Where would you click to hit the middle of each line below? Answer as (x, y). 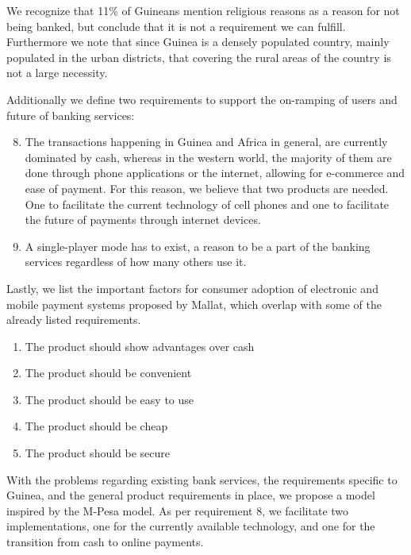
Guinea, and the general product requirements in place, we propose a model (191, 495)
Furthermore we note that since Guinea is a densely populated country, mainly (198, 42)
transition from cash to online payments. (105, 542)
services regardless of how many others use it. (136, 262)
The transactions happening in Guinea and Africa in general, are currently (206, 142)
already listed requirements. (74, 320)
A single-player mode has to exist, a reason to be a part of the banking (198, 246)
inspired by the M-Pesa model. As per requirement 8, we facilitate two (178, 510)
